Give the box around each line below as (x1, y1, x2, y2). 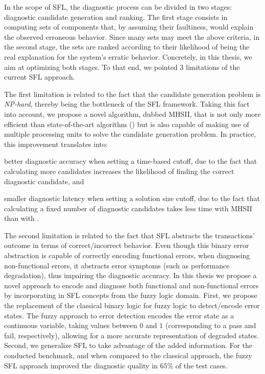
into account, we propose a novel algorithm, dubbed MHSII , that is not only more (4, 108, 261, 119)
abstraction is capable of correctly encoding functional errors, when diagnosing (4, 250, 250, 261)
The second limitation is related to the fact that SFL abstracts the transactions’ (4, 230, 255, 240)
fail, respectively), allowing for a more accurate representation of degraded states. (4, 330, 259, 340)
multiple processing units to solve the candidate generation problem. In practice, (4, 129, 256, 139)
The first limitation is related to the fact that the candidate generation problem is (4, 88, 261, 99)
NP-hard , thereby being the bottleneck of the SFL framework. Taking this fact (4, 98, 250, 109)
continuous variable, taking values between (4, 320, 137, 331)
